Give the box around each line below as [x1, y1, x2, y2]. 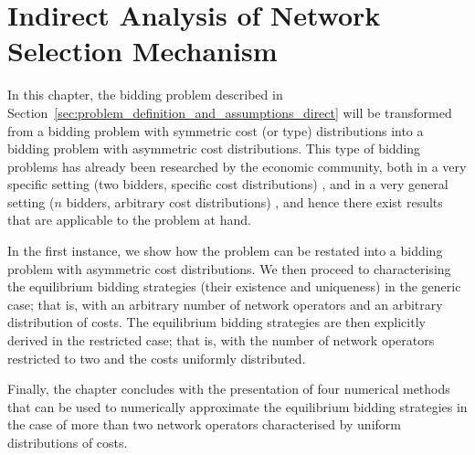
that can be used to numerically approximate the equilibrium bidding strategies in [7, 397, 468, 416]
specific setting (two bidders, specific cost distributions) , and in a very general [7, 175, 449, 194]
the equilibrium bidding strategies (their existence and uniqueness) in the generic [7, 277, 461, 296]
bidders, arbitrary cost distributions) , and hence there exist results [66, 192, 443, 211]
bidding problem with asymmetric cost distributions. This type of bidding [7, 139, 421, 158]
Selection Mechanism [7, 32, 278, 69]
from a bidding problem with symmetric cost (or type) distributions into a [7, 121, 424, 140]
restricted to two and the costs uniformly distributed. [7, 348, 306, 367]
